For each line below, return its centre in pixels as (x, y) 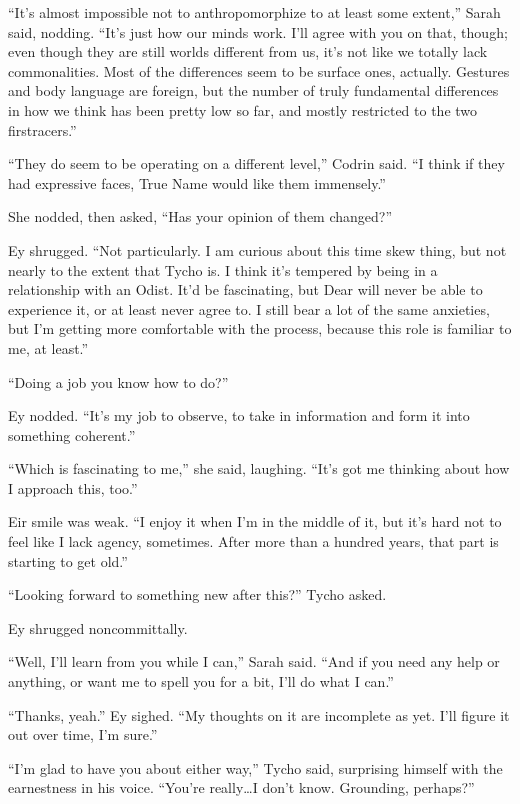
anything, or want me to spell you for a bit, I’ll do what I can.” (201, 681)
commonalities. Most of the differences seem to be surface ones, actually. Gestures (259, 70)
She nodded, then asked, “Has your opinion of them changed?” (200, 216)
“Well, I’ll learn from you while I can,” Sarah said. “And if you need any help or (254, 661)
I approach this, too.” (73, 487)
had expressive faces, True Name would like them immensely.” (197, 182)
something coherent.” (72, 434)
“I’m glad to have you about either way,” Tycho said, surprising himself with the (255, 767)
